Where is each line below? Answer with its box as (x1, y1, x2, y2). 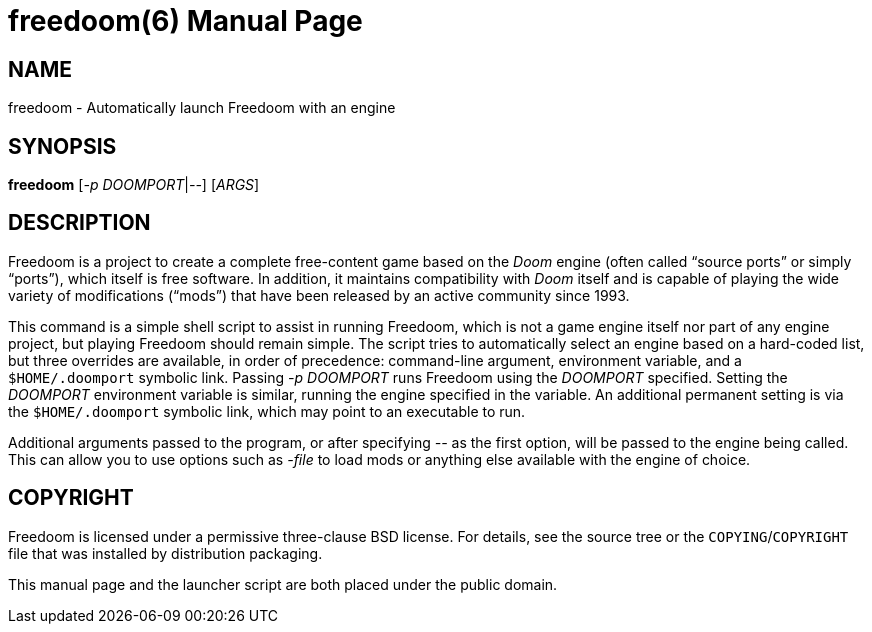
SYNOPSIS (8, 133, 117, 159)
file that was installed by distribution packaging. (8, 544, 323, 562)
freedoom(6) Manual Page (8, 4, 363, 38)
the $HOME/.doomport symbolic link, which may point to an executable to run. (8, 402, 526, 420)
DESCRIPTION (8, 210, 151, 236)
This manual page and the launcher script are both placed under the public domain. (8, 575, 558, 593)
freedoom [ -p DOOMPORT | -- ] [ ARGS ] (8, 176, 260, 194)
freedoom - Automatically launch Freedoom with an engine (8, 99, 396, 117)
